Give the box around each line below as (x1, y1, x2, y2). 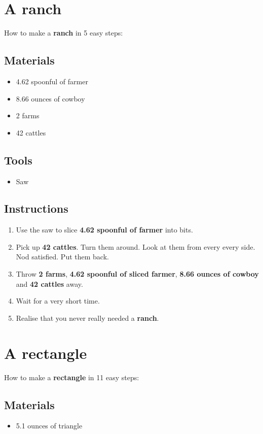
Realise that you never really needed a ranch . (16, 312, 159, 323)
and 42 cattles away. (16, 278, 83, 289)
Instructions (4, 201, 68, 216)
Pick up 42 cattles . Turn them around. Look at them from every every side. (16, 241, 255, 252)
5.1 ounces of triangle (16, 420, 83, 431)
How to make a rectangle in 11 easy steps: (4, 372, 139, 382)
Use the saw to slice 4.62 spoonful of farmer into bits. (16, 224, 193, 235)
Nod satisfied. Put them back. (16, 251, 109, 262)
